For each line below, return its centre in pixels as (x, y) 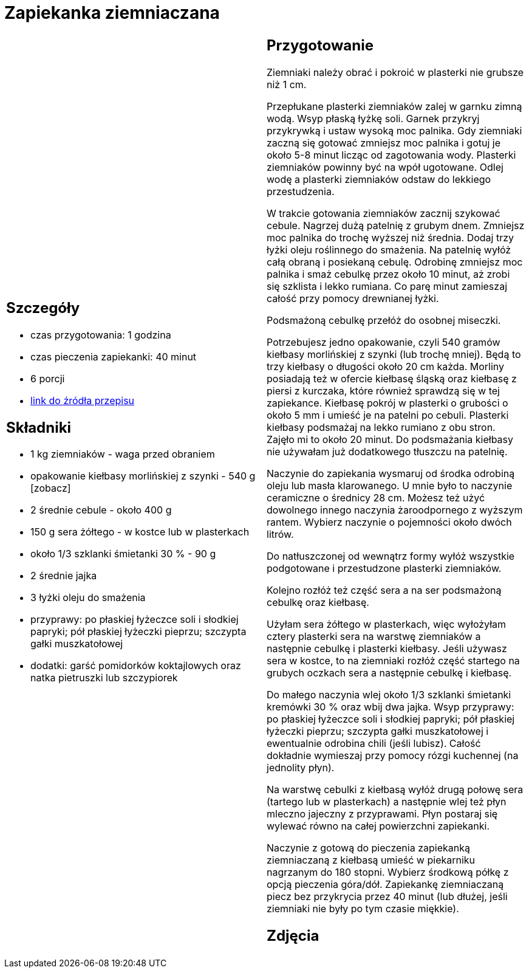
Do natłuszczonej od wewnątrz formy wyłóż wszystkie (391, 556)
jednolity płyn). (301, 767)
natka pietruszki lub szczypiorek (104, 678)
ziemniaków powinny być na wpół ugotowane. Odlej (385, 167)
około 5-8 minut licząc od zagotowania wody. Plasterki (391, 155)
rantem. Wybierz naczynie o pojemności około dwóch (389, 522)
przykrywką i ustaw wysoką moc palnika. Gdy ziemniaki (394, 130)
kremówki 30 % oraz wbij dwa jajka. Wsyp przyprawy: (391, 707)
